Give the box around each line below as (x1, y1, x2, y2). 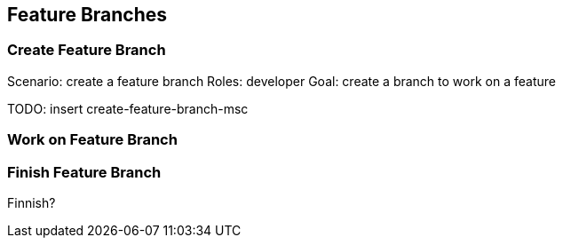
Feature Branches (7, 4, 168, 26)
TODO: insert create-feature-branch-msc (7, 100, 249, 116)
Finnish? (7, 194, 56, 210)
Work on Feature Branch (7, 130, 178, 149)
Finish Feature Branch (7, 162, 162, 181)
